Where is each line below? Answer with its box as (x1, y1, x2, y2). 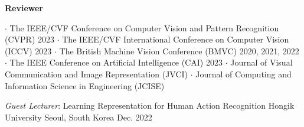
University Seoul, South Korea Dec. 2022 (5, 110, 152, 123)
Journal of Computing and (195, 67, 292, 80)
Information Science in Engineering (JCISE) (5, 79, 165, 92)
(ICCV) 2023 (5, 44, 52, 57)
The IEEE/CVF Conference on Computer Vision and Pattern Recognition (9, 21, 279, 34)
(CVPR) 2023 (5, 33, 54, 45)
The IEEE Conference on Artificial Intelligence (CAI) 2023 (9, 56, 223, 69)
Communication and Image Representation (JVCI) (5, 67, 188, 80)
